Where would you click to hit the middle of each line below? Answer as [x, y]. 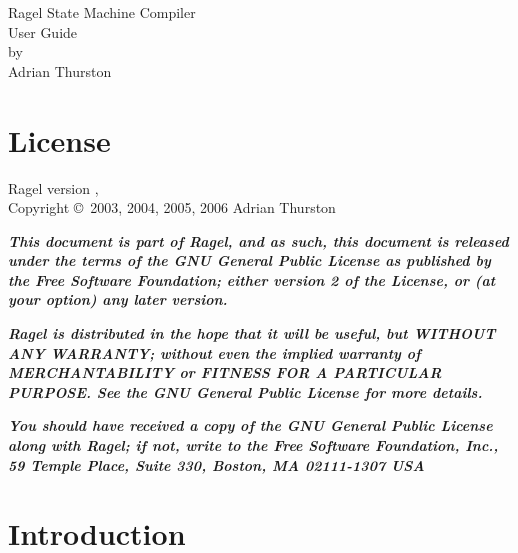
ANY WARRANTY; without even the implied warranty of [214, 352]
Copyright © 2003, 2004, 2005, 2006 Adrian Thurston [172, 207]
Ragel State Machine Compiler [102, 12]
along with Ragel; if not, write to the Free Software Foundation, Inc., [253, 445]
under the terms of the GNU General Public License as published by [249, 260]
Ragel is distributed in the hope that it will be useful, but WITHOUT [252, 333]
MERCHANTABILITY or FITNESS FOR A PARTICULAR [225, 372]
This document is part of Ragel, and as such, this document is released [258, 240]
